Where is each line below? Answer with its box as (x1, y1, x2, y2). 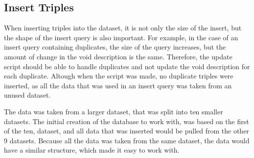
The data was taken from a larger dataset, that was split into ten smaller (4, 106, 223, 116)
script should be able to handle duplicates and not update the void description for (4, 61, 250, 71)
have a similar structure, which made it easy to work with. (4, 145, 180, 155)
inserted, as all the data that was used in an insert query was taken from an (4, 80, 232, 90)
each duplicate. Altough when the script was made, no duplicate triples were (4, 71, 233, 81)
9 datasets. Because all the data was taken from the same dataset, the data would (4, 135, 250, 145)
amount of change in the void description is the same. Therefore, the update (4, 51, 232, 61)
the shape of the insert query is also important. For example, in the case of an (4, 32, 238, 42)
